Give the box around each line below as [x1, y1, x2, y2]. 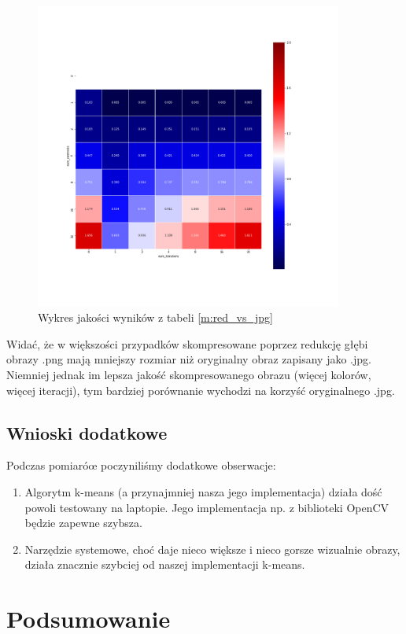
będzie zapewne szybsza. [24, 514, 142, 531]
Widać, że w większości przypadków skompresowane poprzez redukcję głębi [6, 335, 368, 352]
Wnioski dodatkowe [6, 420, 168, 444]
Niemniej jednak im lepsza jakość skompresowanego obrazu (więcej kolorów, [6, 366, 371, 382]
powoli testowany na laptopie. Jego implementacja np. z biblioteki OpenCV [24, 499, 389, 515]
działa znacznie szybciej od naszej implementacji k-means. [24, 556, 305, 573]
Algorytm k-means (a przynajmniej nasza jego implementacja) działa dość [24, 483, 382, 499]
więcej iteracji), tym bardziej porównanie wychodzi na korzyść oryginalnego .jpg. [6, 382, 395, 398]
